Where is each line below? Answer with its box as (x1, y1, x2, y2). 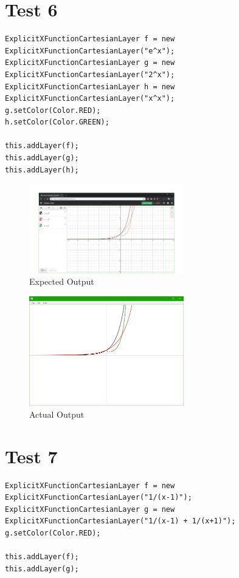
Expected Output (29, 275, 94, 288)
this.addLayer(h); (5, 165, 79, 174)
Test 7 (5, 443, 58, 468)
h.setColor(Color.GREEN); (5, 118, 109, 127)
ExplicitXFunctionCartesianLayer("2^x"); (5, 70, 175, 79)
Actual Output (29, 407, 85, 420)
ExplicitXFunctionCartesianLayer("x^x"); (5, 94, 175, 103)
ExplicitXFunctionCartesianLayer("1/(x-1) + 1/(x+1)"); (5, 517, 236, 526)
